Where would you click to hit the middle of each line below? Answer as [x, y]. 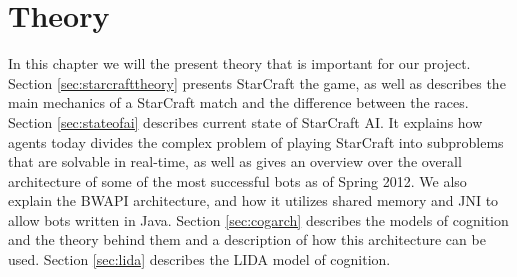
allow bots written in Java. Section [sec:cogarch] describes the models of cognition [258, 219]
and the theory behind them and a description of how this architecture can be [247, 239]
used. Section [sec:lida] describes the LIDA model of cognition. [199, 259]
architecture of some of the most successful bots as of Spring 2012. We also [237, 180]
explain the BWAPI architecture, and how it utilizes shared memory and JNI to [253, 200]
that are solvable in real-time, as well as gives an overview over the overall [235, 161]
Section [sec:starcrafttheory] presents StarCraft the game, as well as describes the [257, 82]
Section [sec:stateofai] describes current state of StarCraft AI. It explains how [245, 121]
